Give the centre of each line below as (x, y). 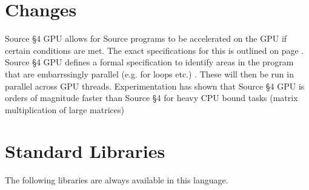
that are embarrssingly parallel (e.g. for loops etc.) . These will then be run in (149, 74)
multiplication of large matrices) (65, 109)
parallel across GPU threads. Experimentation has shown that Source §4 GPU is (155, 86)
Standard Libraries (85, 151)
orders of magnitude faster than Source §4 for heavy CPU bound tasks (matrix (151, 98)
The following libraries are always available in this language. (117, 180)
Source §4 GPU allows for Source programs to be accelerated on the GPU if (146, 38)
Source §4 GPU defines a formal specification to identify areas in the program (149, 62)
